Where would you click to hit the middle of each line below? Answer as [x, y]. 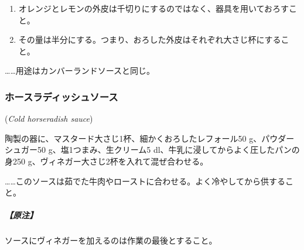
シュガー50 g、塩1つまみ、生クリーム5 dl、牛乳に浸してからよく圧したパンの [152, 150]
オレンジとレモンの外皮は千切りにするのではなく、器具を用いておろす [154, 8]
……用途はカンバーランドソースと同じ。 [80, 71]
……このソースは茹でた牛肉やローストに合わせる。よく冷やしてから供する [145, 181]
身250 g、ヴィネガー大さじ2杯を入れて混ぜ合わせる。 [107, 161]
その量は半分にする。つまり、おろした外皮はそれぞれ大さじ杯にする [150, 40]
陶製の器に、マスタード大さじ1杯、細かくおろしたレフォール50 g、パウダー [150, 138]
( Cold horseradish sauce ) [49, 119]
